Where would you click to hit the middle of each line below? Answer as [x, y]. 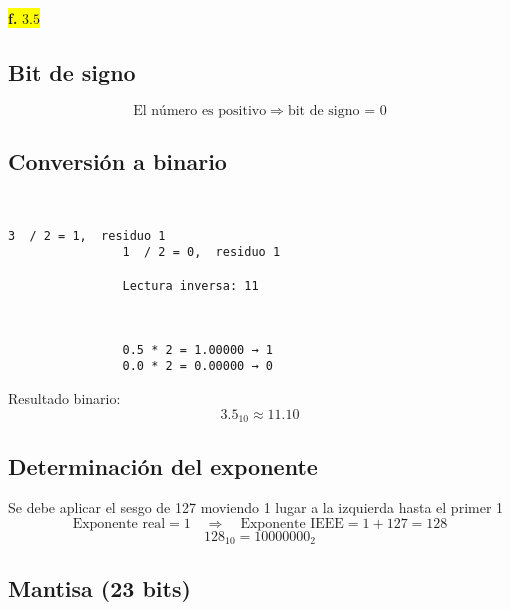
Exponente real [119, 523]
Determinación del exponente [163, 465]
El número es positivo [200, 110]
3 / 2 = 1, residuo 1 [87, 235]
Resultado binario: [64, 398]
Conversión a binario [117, 161]
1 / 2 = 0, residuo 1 [201, 252]
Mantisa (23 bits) [99, 587]
